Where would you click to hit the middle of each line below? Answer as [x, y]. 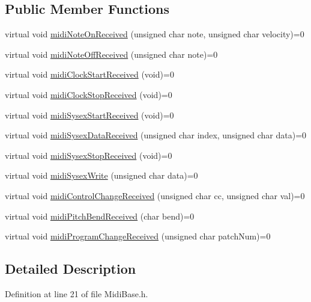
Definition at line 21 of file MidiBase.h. [77, 293]
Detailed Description [71, 269]
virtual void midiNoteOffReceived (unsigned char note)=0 [111, 54]
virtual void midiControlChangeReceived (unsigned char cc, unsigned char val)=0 [155, 195]
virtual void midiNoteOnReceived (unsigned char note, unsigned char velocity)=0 [155, 34]
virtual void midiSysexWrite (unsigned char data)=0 [101, 175]
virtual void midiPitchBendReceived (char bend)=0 [100, 216]
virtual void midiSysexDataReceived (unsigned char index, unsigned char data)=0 [156, 135]
